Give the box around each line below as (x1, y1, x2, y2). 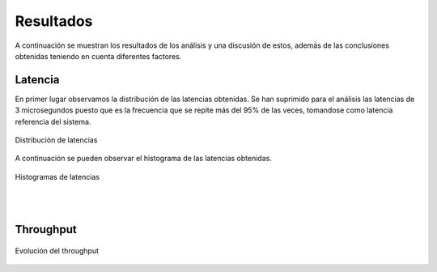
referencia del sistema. (15, 117, 91, 126)
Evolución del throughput (15, 245, 99, 255)
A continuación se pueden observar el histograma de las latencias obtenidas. (15, 154, 273, 164)
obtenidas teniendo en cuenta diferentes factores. (15, 51, 182, 61)
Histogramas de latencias (15, 172, 100, 181)
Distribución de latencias (15, 135, 98, 145)
